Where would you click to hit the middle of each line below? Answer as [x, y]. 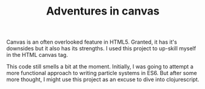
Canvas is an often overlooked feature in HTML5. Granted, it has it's [92, 42]
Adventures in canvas [103, 11]
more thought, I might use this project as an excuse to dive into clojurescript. [103, 79]
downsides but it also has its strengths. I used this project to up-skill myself [101, 48]
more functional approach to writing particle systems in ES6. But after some [102, 73]
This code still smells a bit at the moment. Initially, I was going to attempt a [100, 67]
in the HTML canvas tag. [37, 55]
